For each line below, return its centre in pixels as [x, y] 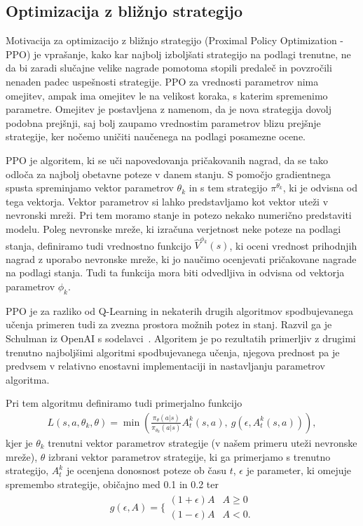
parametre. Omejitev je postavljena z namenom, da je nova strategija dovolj [169, 109]
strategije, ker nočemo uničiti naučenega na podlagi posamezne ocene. [156, 136]
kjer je [19, 443]
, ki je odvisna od [320, 188]
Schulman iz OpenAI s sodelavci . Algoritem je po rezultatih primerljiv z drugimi [181, 338]
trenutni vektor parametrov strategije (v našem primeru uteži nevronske [203, 443]
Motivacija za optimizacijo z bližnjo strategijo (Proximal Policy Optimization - [175, 40]
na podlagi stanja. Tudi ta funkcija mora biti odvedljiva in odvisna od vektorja [175, 272]
